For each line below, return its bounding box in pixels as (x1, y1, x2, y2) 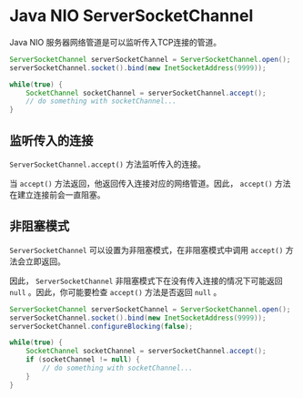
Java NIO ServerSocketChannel (9, 5, 254, 26)
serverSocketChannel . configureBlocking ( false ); (9, 321, 194, 331)
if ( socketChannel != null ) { (25, 355, 141, 364)
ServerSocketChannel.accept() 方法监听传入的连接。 (9, 158, 207, 169)
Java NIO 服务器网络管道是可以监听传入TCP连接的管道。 (9, 36, 221, 47)
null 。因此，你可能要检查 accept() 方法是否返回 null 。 (9, 286, 222, 297)
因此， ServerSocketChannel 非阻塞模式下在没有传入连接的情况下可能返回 (9, 275, 283, 286)
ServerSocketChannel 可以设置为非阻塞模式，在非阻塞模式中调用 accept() (9, 244, 284, 255)
